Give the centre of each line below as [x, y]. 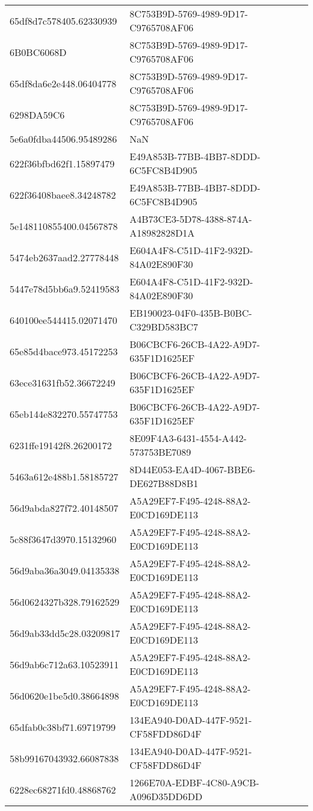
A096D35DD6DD [166, 796]
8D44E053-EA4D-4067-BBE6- [193, 469]
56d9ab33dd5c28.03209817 [65, 633]
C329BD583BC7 [164, 327]
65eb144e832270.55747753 [64, 414]
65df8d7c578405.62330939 [64, 20]
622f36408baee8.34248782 [63, 194]
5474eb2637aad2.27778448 [64, 257]
